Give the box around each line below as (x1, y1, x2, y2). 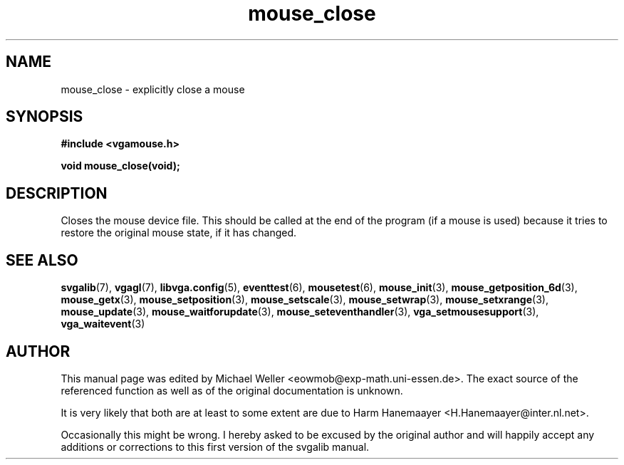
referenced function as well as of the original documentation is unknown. (61, 384, 403, 397)
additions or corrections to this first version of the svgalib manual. (61, 440, 370, 453)
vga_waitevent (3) (61, 318, 145, 330)
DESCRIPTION (6, 184, 108, 202)
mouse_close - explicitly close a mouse (61, 83, 245, 95)
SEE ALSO (6, 251, 78, 269)
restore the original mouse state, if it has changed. (61, 226, 297, 239)
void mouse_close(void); (61, 160, 180, 172)
